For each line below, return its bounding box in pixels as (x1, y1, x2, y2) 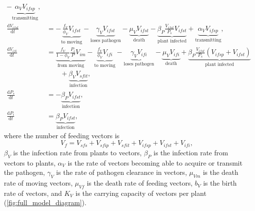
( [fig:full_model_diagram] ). (4, 197, 86, 208)
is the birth (203, 178, 237, 188)
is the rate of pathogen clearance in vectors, (56, 167, 187, 177)
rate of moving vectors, (4, 178, 73, 188)
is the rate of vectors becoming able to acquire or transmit (67, 157, 243, 168)
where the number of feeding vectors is (4, 130, 120, 140)
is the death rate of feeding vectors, (86, 178, 193, 188)
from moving (57, 63, 85, 68)
